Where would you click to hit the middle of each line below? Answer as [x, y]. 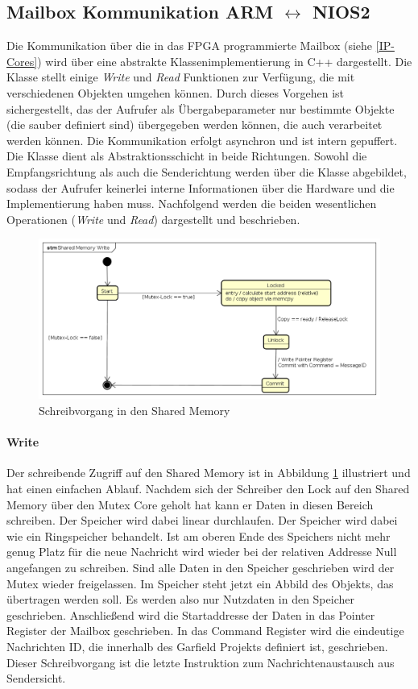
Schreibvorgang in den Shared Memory [135, 411]
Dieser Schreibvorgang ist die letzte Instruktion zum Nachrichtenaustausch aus [201, 662]
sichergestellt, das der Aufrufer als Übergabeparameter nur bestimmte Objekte [201, 108]
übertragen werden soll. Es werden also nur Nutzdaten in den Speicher [180, 599]
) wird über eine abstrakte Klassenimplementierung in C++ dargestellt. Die [225, 61]
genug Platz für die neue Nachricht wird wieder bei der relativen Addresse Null [202, 552]
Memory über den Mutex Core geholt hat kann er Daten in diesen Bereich [190, 504]
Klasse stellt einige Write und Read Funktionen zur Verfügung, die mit [181, 77]
